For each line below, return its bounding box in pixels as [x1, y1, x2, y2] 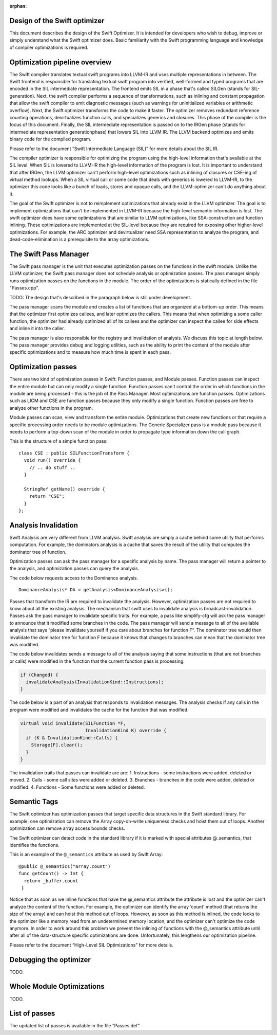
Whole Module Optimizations [9, 982, 105, 991]
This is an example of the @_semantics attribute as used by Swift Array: [9, 851, 163, 858]
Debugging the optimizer [9, 955, 91, 964]
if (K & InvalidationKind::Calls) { [26, 735, 118, 740]
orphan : [9, 3, 27, 9]
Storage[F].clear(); [31, 742, 83, 748]
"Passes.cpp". [9, 285, 39, 291]
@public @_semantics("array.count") [18, 863, 111, 869]
